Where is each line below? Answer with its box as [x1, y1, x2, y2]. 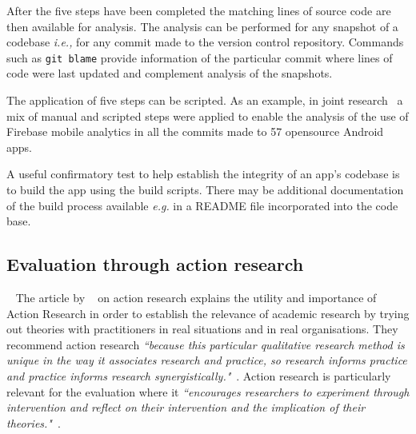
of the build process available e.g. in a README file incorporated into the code [6, 197, 398, 213]
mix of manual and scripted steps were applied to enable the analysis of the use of [6, 107, 409, 124]
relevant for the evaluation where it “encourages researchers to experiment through [6, 383, 410, 400]
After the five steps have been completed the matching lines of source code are [6, 2, 391, 18]
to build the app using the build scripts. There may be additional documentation [6, 181, 404, 197]
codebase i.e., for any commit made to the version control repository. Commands [6, 34, 404, 50]
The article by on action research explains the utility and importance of [15, 289, 377, 305]
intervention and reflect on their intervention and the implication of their [6, 399, 366, 416]
